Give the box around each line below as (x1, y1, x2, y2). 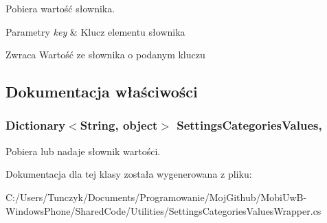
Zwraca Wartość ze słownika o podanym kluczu (5, 47, 205, 62)
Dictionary (5, 117, 66, 134)
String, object (80, 117, 158, 134)
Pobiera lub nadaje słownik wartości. (5, 143, 161, 158)
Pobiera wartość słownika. (5, 1, 115, 15)
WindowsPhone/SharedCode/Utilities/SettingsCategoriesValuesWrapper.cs (5, 203, 322, 218)
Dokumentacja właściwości (5, 81, 198, 102)
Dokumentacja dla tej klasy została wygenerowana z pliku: (5, 167, 252, 181)
